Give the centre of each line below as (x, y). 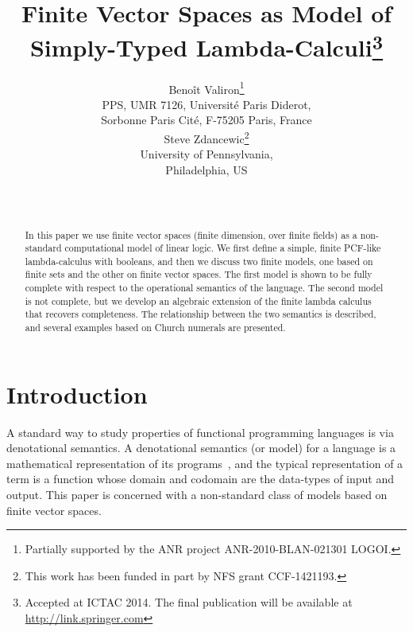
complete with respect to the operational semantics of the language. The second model (204, 288)
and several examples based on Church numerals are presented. (155, 328)
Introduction (77, 394)
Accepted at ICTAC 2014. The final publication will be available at (189, 602)
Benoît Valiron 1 (206, 88)
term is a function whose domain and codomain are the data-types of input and (200, 479)
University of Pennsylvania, (206, 154)
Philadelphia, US (206, 169)
